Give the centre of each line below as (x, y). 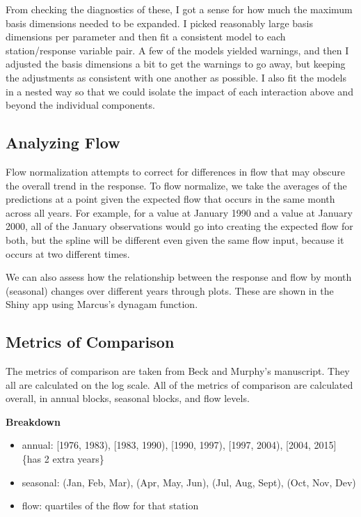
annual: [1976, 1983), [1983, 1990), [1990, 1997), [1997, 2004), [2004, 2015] (179, 445)
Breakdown (33, 421)
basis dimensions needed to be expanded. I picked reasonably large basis (159, 23)
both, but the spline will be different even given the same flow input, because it (175, 239)
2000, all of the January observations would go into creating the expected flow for (179, 226)
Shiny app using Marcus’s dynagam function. (102, 304)
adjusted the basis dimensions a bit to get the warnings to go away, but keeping (176, 64)
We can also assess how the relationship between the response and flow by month (179, 277)
